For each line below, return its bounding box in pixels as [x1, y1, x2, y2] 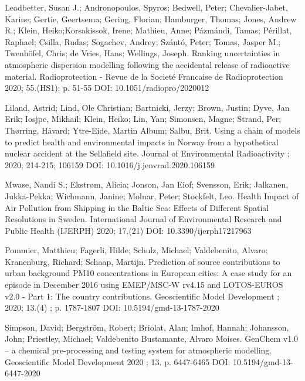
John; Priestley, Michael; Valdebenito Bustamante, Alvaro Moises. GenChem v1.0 [5, 332, 299, 345]
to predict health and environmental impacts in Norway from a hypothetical [5, 135, 279, 148]
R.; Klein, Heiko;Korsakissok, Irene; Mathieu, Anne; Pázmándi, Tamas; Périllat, [5, 24, 292, 36]
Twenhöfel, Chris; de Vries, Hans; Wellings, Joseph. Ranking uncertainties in [5, 47, 280, 59]
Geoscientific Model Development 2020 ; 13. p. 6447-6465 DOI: [5, 355, 231, 368]
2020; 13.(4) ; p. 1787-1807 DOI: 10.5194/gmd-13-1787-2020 [5, 301, 219, 314]
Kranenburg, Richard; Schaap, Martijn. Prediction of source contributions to [5, 255, 280, 267]
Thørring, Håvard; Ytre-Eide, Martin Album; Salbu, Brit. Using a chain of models [5, 124, 300, 136]
